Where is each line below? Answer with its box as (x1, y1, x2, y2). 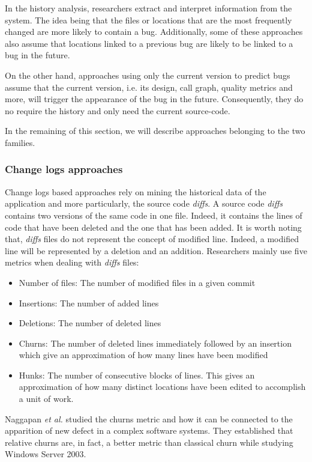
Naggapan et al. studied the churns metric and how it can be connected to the (5, 412, 293, 425)
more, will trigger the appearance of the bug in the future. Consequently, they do (5, 93, 304, 105)
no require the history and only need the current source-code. (5, 104, 230, 117)
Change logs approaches (5, 162, 123, 177)
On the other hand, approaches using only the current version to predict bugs (5, 68, 290, 81)
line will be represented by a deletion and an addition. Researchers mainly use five (5, 244, 307, 257)
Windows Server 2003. (5, 448, 86, 460)
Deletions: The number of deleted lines (19, 317, 161, 329)
